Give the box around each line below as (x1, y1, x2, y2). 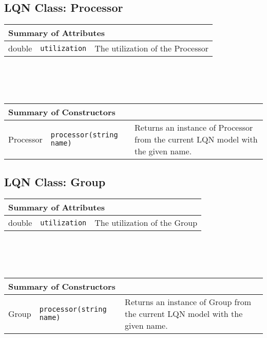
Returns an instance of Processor (135, 121, 253, 133)
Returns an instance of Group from (125, 295, 252, 308)
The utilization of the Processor (94, 42, 209, 55)
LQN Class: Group (4, 174, 106, 190)
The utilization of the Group (94, 217, 198, 229)
